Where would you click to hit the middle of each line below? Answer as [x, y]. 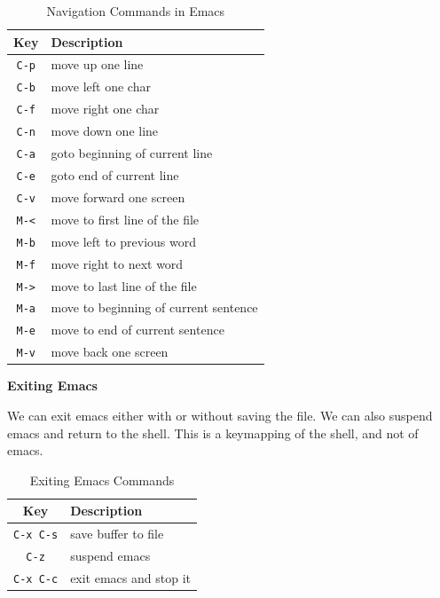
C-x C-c [36, 579]
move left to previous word [123, 241]
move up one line [97, 64]
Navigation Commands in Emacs [136, 11]
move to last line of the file [124, 285]
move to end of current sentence [137, 330]
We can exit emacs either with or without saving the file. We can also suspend [220, 415]
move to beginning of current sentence [154, 307]
